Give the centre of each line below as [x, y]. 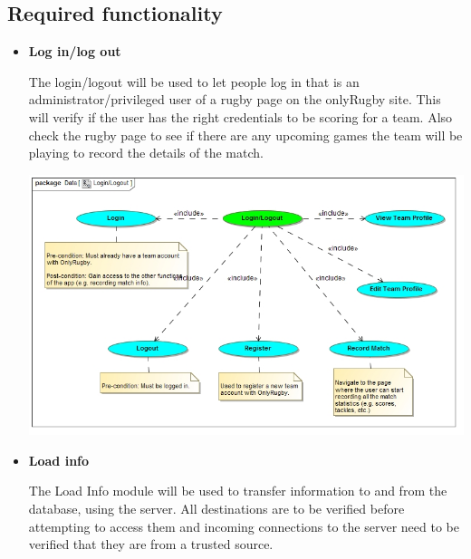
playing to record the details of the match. [146, 153]
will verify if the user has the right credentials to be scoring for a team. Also [240, 116]
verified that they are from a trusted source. [151, 544]
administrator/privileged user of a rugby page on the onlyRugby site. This [235, 99]
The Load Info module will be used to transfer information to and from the [238, 491]
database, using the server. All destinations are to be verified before [216, 509]
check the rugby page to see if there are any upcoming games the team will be [245, 135]
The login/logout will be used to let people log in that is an [194, 81]
